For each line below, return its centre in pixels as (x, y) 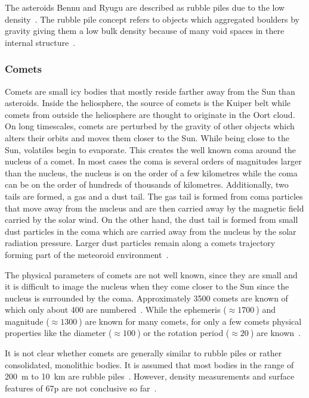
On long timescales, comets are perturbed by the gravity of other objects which (150, 126)
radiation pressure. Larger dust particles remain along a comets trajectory (140, 243)
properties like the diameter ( (58, 333)
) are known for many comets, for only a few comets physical (190, 321)
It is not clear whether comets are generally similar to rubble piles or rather (143, 353)
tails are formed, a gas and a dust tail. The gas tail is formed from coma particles (154, 196)
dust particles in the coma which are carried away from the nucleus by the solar (151, 231)
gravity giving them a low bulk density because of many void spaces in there (145, 31)
